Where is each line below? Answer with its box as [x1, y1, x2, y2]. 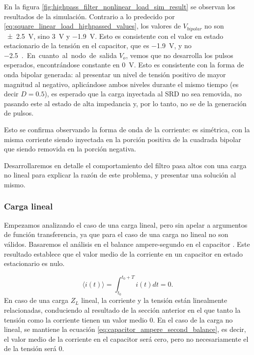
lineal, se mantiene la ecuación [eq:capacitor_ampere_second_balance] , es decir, [4, 324, 246, 334]
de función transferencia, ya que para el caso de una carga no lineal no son [4, 229, 228, 239]
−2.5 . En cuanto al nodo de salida [4, 50, 117, 60]
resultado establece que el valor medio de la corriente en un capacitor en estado [4, 248, 243, 259]
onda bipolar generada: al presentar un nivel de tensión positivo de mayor [4, 69, 226, 80]
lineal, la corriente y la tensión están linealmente [81, 295, 227, 305]
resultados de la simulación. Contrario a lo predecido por [4, 11, 175, 21]
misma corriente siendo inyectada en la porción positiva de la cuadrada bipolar [4, 134, 241, 144]
